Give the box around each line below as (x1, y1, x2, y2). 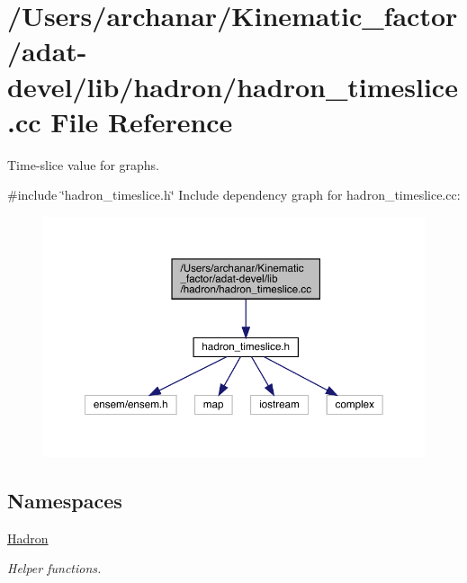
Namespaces (7, 486, 122, 514)
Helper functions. (7, 559, 102, 578)
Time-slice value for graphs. (7, 155, 159, 174)
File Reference (50, 103, 233, 139)
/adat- (7, 32, 87, 69)
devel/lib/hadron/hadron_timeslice (7, 67, 458, 104)
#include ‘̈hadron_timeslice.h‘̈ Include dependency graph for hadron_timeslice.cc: (7, 185, 461, 204)
